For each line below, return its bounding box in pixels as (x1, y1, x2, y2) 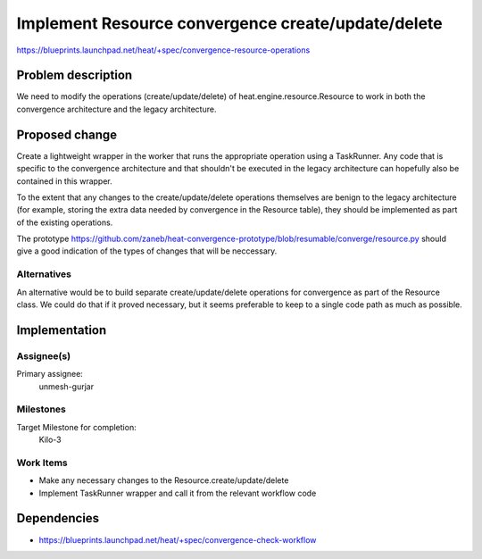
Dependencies (16, 511, 100, 526)
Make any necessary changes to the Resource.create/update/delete (38, 475, 289, 486)
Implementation (16, 322, 107, 338)
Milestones (16, 403, 66, 415)
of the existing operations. (16, 217, 113, 228)
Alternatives (16, 268, 71, 280)
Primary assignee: (16, 369, 84, 380)
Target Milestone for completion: (16, 421, 137, 432)
